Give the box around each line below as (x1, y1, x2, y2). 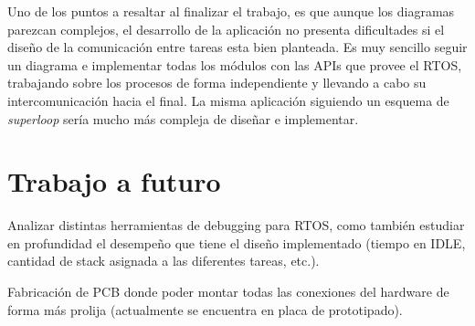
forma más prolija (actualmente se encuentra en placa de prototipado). (7, 300, 403, 319)
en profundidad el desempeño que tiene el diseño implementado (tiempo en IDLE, (7, 233, 466, 252)
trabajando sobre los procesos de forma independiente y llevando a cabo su (7, 73, 427, 92)
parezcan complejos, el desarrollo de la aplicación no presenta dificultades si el (7, 19, 445, 38)
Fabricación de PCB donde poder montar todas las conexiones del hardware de (7, 282, 449, 301)
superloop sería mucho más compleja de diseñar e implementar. (7, 109, 359, 128)
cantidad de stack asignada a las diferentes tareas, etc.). (7, 251, 320, 270)
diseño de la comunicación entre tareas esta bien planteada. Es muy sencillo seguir (7, 37, 468, 57)
